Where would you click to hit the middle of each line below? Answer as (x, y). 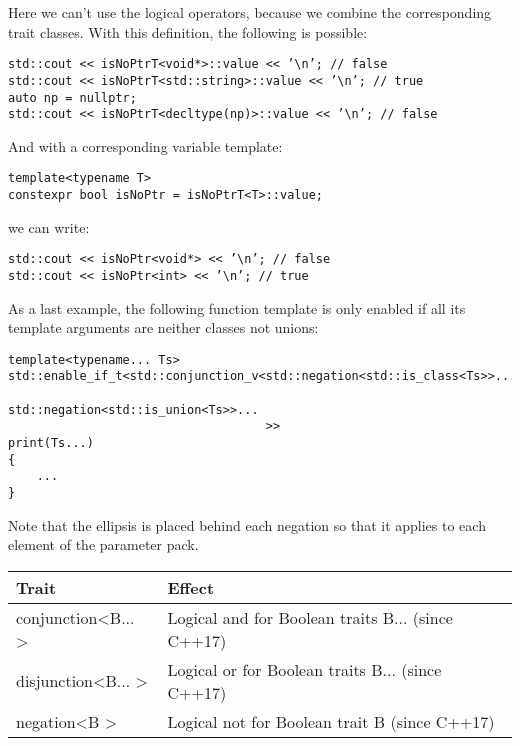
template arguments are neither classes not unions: (163, 327)
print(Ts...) (51, 443)
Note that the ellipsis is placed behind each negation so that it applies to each (247, 524)
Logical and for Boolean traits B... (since (310, 617)
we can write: (49, 226)
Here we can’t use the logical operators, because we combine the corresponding (250, 12)
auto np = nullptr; (72, 97)
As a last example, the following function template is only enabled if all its (237, 307)
